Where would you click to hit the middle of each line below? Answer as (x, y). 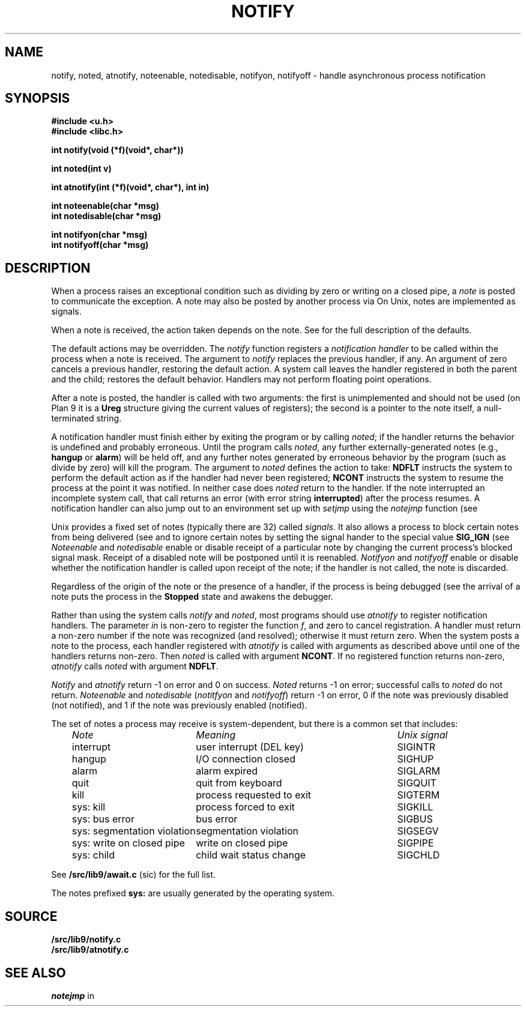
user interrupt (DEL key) (250, 747)
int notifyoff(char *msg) (100, 245)
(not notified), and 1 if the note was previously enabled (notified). (179, 705)
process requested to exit (253, 795)
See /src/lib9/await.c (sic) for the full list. (133, 875)
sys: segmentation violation (134, 831)
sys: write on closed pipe (128, 843)
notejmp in (73, 995)
